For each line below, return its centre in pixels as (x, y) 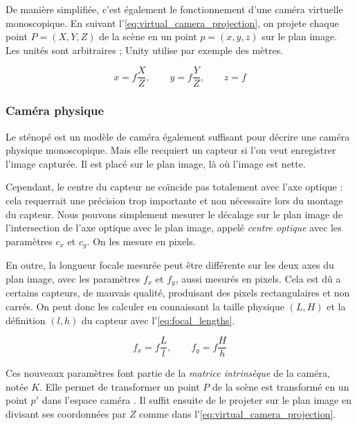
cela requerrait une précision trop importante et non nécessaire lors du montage (174, 201)
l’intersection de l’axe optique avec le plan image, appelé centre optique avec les (174, 228)
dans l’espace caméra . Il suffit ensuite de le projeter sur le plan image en (196, 400)
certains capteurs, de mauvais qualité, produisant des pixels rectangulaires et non (178, 293)
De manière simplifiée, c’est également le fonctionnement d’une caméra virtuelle (174, 9)
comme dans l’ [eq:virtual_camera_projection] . (238, 413)
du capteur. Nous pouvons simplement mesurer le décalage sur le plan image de (174, 214)
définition (26, 320)
